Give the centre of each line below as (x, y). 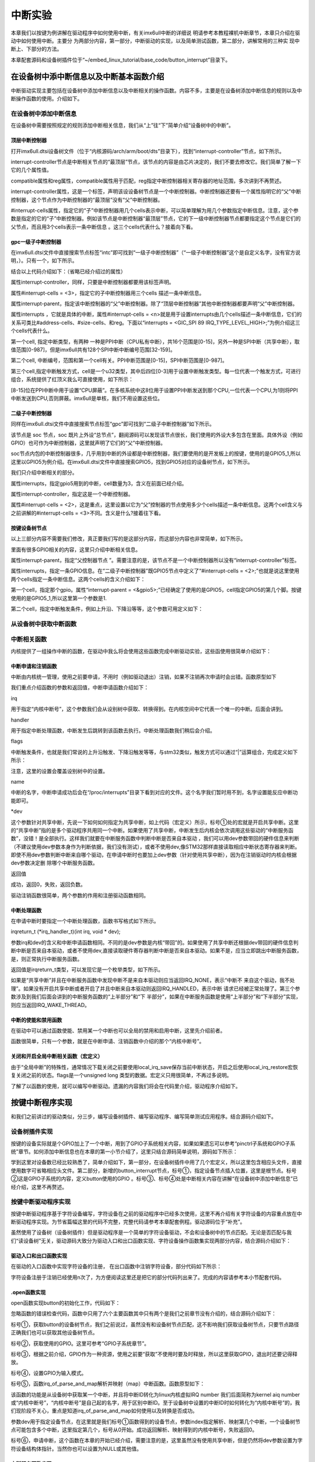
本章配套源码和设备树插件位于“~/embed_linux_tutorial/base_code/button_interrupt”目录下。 (120, 60)
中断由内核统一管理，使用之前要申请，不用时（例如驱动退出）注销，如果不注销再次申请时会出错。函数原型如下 (143, 677)
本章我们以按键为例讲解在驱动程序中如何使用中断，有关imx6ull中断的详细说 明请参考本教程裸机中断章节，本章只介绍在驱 (155, 33)
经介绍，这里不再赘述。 (39, 1187)
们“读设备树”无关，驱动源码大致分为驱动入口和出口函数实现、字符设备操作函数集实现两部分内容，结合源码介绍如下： (151, 1240)
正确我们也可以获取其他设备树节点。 (54, 1333)
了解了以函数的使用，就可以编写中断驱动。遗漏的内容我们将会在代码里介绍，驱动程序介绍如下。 (126, 1086)
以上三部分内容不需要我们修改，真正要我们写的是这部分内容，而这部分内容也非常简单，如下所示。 (128, 539)
